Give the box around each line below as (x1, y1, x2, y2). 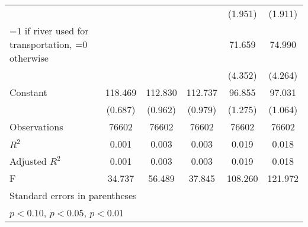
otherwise (9, 51, 49, 65)
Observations (9, 120, 63, 133)
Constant (9, 85, 47, 99)
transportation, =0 (9, 37, 88, 51)
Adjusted (9, 154, 47, 168)
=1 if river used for (9, 24, 89, 37)
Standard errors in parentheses (9, 188, 137, 202)
